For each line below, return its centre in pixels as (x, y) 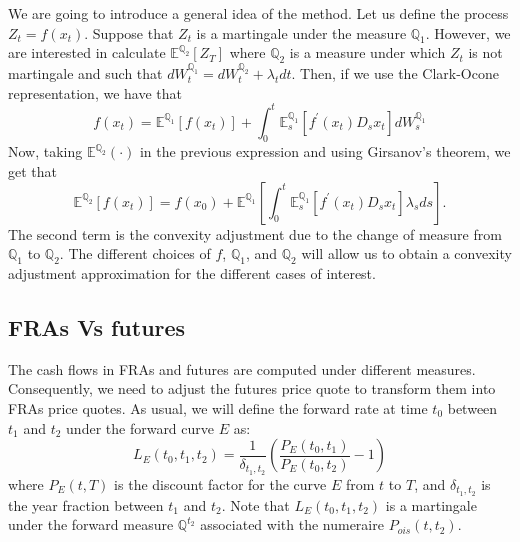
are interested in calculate (87, 52)
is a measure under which (367, 52)
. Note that (255, 504)
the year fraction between (86, 504)
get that (32, 171)
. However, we (468, 32)
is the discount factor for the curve (220, 483)
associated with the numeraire (292, 524)
